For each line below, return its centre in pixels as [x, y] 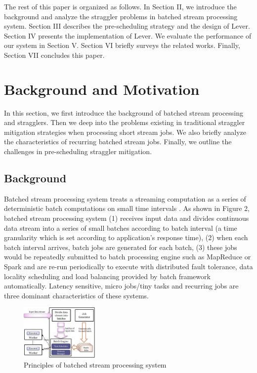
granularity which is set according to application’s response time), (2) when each [126, 237]
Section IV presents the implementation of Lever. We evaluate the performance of [128, 35]
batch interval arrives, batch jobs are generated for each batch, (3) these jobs [121, 247]
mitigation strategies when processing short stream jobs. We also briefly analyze [125, 132]
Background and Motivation [102, 89]
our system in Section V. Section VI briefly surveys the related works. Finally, [122, 45]
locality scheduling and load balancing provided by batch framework [107, 276]
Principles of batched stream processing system [95, 364]
